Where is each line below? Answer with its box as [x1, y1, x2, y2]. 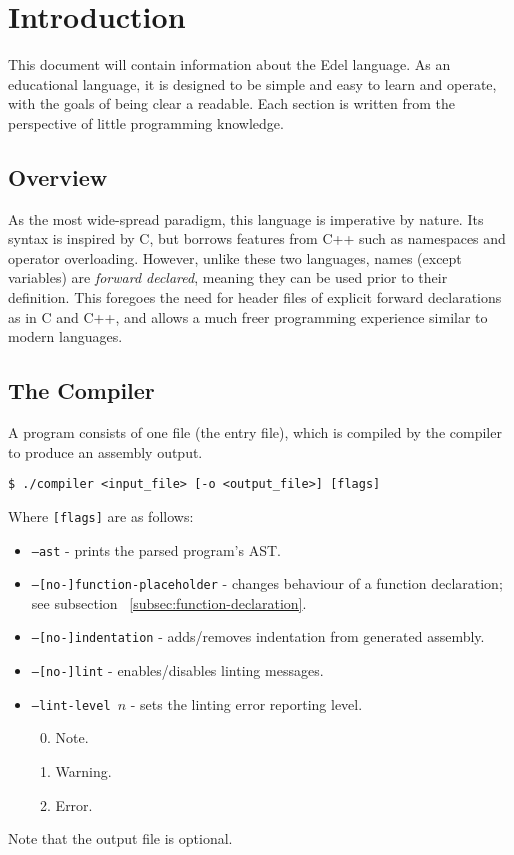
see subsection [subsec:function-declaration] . [31, 592, 307, 613]
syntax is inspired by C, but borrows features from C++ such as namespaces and [8, 228, 506, 249]
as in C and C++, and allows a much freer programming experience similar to [8, 306, 488, 327]
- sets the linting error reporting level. [130, 693, 363, 714]
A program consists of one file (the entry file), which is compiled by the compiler [8, 422, 502, 443]
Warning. [55, 761, 112, 782]
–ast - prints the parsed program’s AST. [31, 539, 281, 560]
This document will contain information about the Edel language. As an [8, 54, 451, 75]
